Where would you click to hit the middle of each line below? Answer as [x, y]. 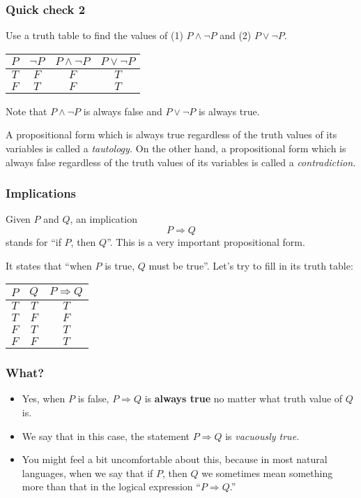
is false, [93, 398]
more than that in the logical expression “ [111, 486]
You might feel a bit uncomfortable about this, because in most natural [175, 459]
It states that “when [49, 265]
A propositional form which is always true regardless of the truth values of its [171, 134]
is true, [120, 265]
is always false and [123, 111]
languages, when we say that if [87, 473]
